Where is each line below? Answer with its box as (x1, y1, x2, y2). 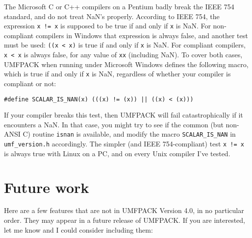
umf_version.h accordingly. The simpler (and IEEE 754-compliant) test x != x (4, 139, 244, 149)
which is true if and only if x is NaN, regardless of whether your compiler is (4, 69, 231, 79)
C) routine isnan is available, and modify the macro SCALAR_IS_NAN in (23, 129, 236, 139)
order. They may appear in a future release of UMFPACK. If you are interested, (4, 215, 245, 225)
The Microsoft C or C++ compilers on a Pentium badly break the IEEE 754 (4, 1, 234, 11)
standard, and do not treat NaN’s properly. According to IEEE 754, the (4, 11, 220, 21)
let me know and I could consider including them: (4, 224, 153, 235)
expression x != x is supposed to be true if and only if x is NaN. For (4, 21, 211, 31)
